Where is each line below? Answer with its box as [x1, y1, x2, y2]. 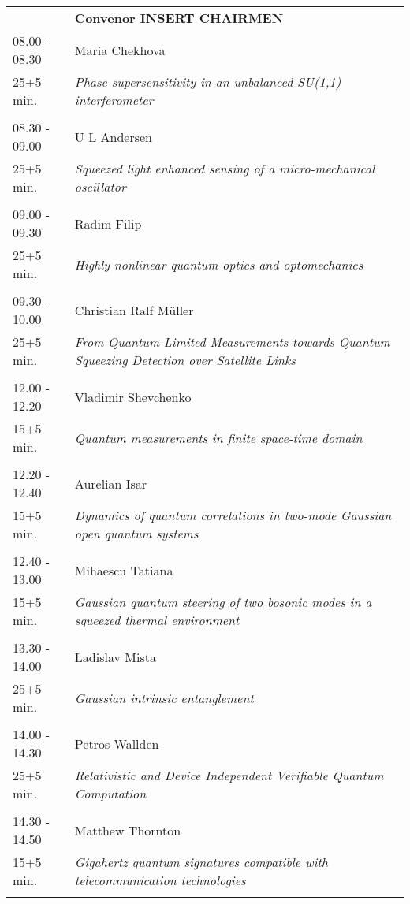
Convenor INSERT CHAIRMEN [74, 9, 284, 27]
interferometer [74, 91, 154, 109]
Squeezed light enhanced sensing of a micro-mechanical [74, 159, 375, 177]
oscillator [74, 177, 126, 195]
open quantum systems [74, 524, 199, 542]
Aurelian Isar [74, 474, 147, 493]
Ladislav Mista [74, 647, 156, 666]
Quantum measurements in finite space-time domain [74, 428, 363, 447]
